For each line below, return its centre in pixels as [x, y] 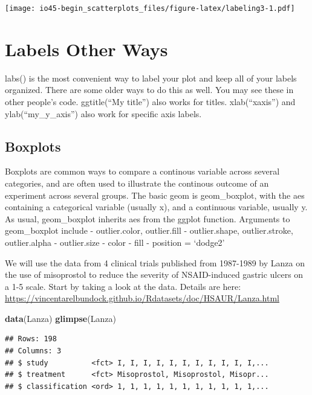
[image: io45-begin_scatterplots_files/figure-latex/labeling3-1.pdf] [150, 8]
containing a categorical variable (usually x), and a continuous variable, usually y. [156, 207]
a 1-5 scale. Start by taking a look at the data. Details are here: [123, 286]
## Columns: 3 [33, 351]
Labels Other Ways [86, 49]
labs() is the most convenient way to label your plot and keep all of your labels [151, 78]
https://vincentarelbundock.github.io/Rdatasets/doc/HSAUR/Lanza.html [142, 298]
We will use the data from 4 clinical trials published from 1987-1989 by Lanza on [155, 262]
